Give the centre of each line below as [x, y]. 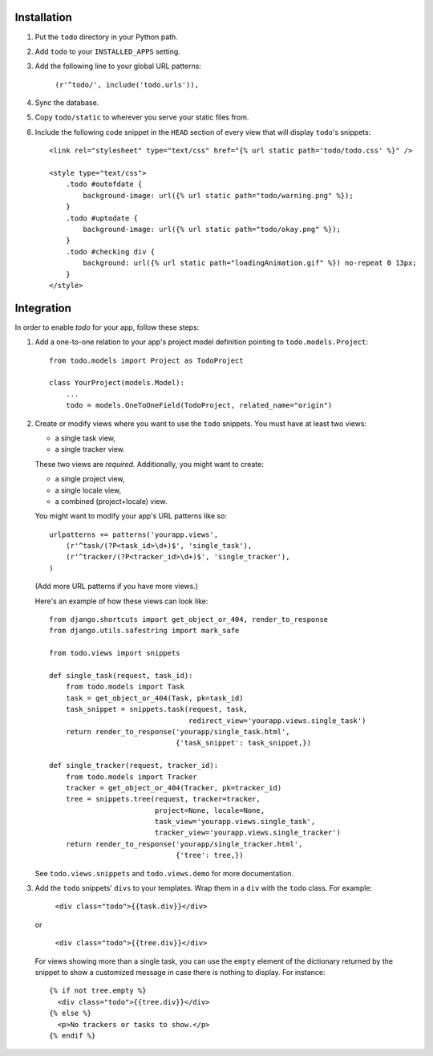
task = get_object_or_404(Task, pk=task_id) [154, 698]
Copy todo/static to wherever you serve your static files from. [142, 117]
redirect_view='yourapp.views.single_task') [277, 721]
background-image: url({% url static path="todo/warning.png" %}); [218, 195]
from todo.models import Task [125, 687]
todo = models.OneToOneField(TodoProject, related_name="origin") [199, 406]
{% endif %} [73, 1036]
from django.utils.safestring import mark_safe [144, 631]
